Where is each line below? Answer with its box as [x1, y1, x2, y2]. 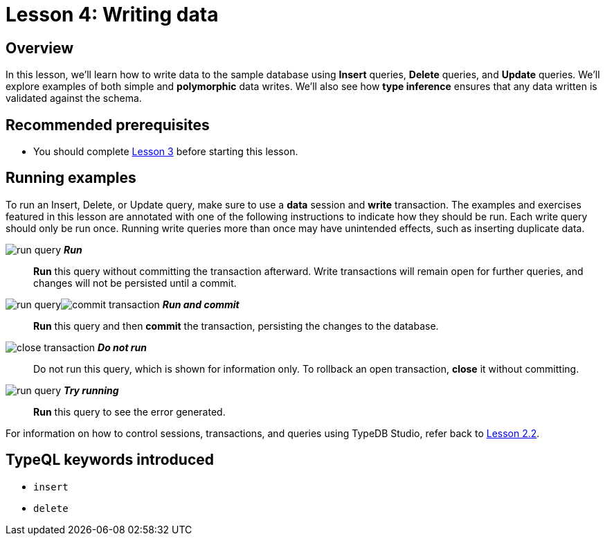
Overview [6, 39, 74, 57]
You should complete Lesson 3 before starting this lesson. [33, 145, 298, 158]
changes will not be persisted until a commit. [33, 276, 237, 289]
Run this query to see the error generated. [33, 405, 226, 418]
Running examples [6, 169, 136, 187]
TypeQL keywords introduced [6, 451, 214, 469]
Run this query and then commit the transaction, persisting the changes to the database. [33, 319, 439, 332]
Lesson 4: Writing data [6, 3, 219, 26]
